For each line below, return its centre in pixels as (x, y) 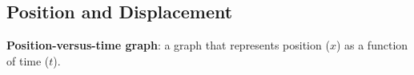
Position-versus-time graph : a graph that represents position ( (168, 45)
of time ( (28, 60)
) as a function (372, 45)
